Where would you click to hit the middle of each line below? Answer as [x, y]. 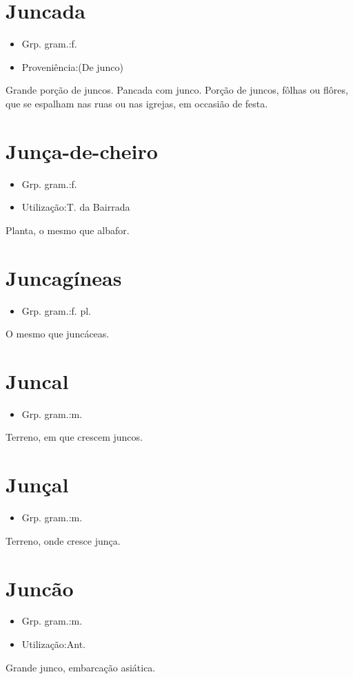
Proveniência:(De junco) [72, 66]
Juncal [37, 380]
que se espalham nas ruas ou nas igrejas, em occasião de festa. [137, 103]
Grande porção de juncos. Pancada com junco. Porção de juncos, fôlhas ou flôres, [177, 90]
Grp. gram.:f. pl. [56, 310]
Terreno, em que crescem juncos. [74, 437]
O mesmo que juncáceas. [58, 334]
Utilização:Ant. [53, 644]
